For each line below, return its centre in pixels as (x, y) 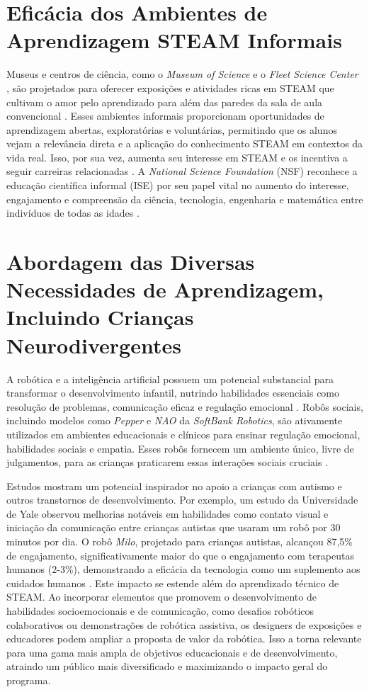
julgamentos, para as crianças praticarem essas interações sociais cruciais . (168, 462)
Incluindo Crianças (100, 317)
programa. (29, 680)
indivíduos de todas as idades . (73, 213)
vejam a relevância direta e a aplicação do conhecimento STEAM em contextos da (185, 143)
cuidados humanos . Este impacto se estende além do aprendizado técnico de (173, 583)
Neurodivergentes (94, 345)
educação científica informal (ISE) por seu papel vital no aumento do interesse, (178, 185)
